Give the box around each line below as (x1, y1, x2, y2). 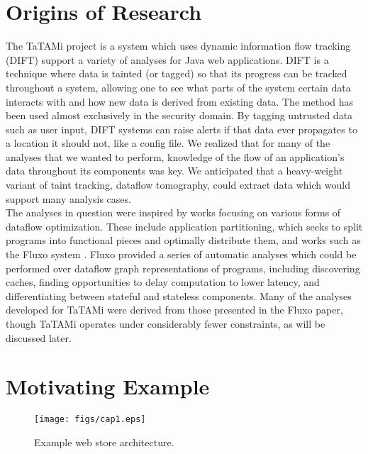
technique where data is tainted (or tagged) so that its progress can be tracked (6, 66, 347, 81)
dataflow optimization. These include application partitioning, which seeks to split (6, 218, 363, 233)
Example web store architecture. (34, 434, 174, 449)
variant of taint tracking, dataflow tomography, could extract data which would (6, 177, 350, 192)
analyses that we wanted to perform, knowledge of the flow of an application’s (6, 149, 345, 164)
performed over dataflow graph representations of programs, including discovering (6, 260, 360, 275)
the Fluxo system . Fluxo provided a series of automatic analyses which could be (6, 247, 357, 262)
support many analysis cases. (6, 191, 131, 206)
